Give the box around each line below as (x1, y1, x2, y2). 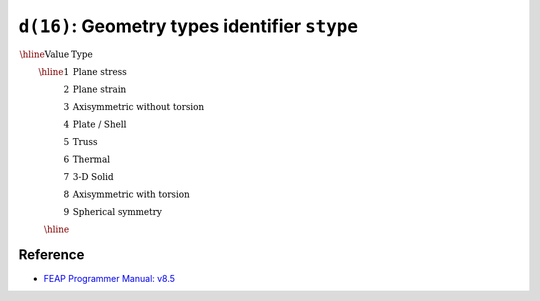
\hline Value (19, 48, 70, 60)
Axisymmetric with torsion (72, 188, 190, 200)
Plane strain (72, 83, 127, 95)
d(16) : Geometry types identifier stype (18, 15, 359, 37)
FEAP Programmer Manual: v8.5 (43, 273, 175, 285)
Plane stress (72, 66, 127, 77)
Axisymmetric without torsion (72, 101, 205, 112)
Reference (18, 246, 85, 263)
